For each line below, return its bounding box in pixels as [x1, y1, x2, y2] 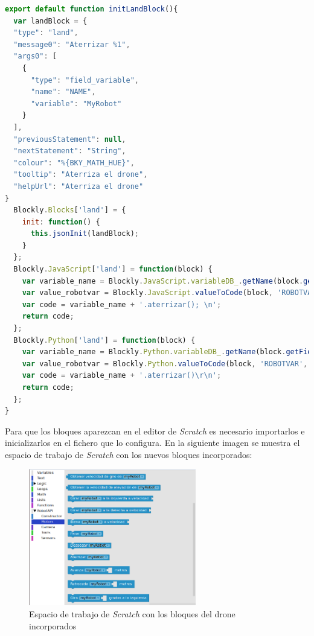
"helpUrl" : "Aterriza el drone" [13, 182, 144, 191]
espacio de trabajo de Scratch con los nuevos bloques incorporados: [5, 448, 252, 460]
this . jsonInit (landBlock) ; [30, 229, 139, 238]
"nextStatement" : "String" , [13, 147, 126, 156]
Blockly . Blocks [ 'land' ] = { [13, 206, 126, 215]
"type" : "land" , [13, 28, 78, 37]
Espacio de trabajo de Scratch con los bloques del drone [29, 607, 235, 620]
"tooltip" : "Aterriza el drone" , [13, 170, 148, 179]
